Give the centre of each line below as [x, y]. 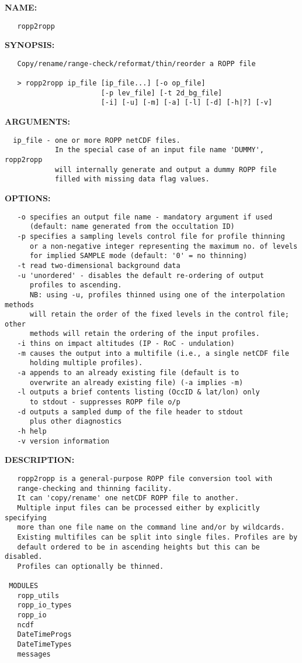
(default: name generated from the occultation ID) [132, 227]
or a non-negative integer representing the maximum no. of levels [164, 246]
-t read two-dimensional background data [99, 265]
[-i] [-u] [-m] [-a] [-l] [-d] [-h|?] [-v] [187, 103]
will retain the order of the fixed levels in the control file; [159, 315]
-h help [32, 432]
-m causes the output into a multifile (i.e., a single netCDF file [153, 353]
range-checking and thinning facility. [95, 488]
